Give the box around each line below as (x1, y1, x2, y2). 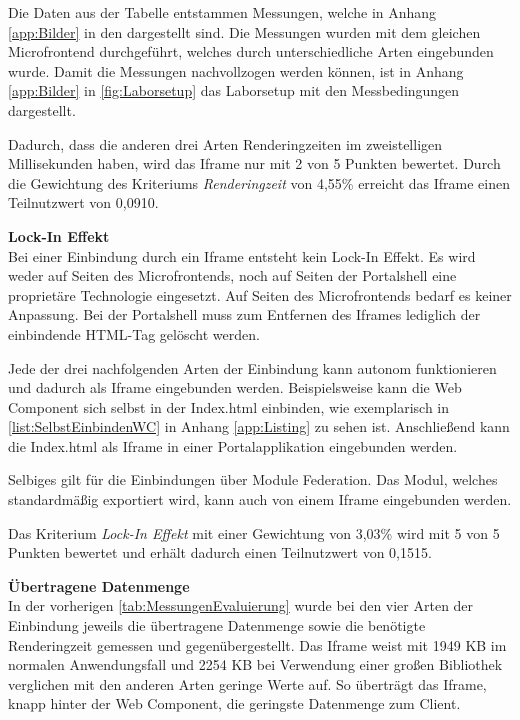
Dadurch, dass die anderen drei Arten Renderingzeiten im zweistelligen (8, 133, 443, 154)
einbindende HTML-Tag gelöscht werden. (8, 323, 260, 344)
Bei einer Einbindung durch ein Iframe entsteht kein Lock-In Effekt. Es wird (8, 245, 476, 266)
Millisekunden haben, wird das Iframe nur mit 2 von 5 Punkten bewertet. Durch (8, 153, 501, 174)
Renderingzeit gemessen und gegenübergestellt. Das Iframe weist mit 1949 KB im (8, 634, 507, 655)
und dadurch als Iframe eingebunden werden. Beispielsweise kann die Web (8, 377, 462, 398)
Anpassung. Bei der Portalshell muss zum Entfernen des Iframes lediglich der (8, 304, 481, 325)
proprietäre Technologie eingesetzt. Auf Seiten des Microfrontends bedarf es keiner (8, 284, 512, 305)
